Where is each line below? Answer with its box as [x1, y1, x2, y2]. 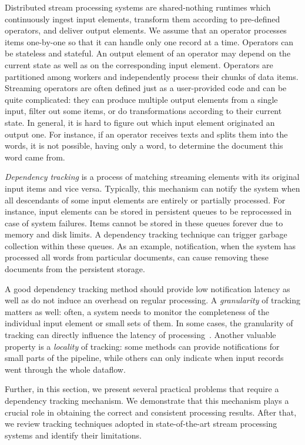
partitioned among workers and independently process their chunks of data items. [5, 70, 299, 82]
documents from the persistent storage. [5, 263, 145, 275]
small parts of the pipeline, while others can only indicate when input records [5, 352, 284, 364]
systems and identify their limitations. [5, 429, 142, 441]
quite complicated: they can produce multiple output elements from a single [5, 93, 278, 105]
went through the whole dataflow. [5, 363, 126, 375]
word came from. [5, 150, 65, 163]
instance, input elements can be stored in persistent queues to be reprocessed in [5, 205, 292, 218]
